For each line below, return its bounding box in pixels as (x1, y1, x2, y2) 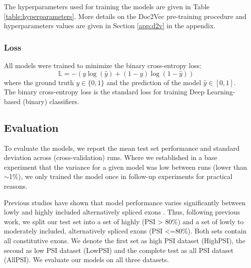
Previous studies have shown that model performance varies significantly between (4, 197, 246, 207)
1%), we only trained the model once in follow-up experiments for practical (9, 171, 233, 181)
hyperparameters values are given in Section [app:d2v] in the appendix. (4, 20, 216, 31)
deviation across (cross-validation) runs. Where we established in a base (4, 152, 218, 162)
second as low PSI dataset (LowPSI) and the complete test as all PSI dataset (4, 245, 234, 255)
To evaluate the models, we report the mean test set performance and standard (4, 143, 240, 153)
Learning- (206, 87, 235, 97)
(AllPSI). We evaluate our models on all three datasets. (4, 254, 169, 265)
